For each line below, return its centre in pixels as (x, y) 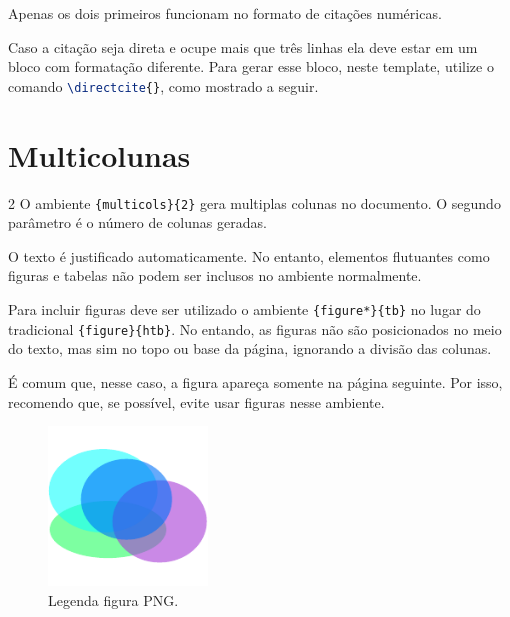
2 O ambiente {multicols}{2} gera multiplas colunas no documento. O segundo (254, 202)
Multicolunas (99, 154)
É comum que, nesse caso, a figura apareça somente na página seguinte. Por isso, (255, 381)
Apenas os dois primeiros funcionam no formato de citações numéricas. (225, 13)
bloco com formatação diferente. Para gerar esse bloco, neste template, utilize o (251, 66)
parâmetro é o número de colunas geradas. (137, 222)
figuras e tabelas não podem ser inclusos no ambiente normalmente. (215, 275)
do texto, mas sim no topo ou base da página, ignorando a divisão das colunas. (250, 348)
